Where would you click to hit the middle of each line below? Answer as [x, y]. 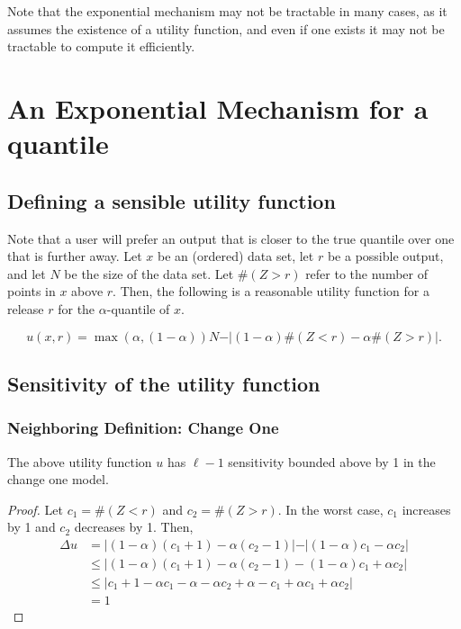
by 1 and [32, 527]
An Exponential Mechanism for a [218, 108]
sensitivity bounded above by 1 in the [332, 461]
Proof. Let [35, 509]
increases [426, 509]
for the [77, 308]
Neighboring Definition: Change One [143, 428]
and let [27, 273]
